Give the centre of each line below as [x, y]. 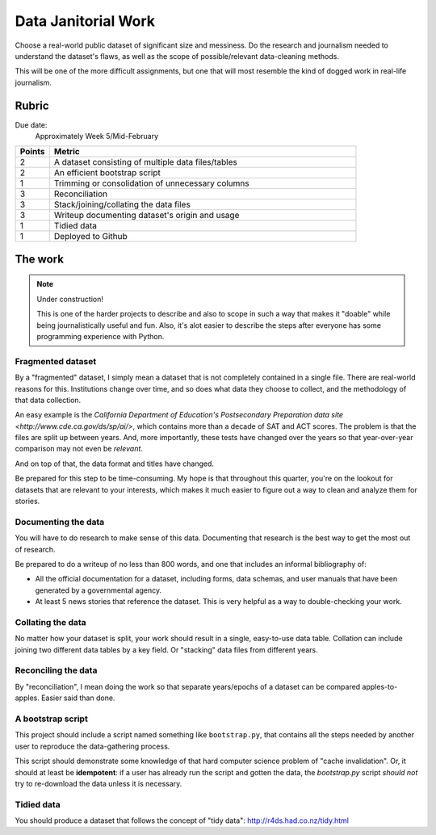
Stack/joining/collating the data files [122, 204]
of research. [35, 549]
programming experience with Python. [101, 336]
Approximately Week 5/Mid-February [97, 136]
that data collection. [48, 400]
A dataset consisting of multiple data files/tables [145, 162]
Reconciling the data [56, 670]
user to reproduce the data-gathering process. [92, 746]
